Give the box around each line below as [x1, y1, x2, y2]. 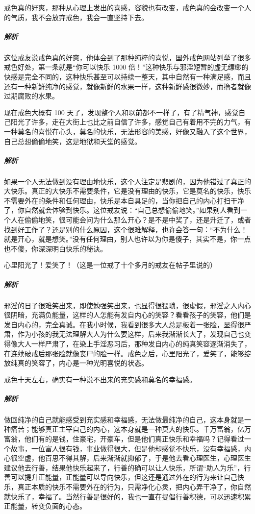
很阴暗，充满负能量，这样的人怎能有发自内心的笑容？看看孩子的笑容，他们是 [4, 310, 251, 320]
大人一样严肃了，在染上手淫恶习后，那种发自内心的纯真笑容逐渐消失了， [17, 338, 251, 348]
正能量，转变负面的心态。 [4, 501, 86, 511]
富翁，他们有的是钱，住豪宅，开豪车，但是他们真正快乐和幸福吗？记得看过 [4, 434, 244, 444]
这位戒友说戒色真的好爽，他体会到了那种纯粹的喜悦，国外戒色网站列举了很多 [4, 52, 251, 62]
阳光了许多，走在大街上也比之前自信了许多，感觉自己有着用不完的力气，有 [10, 117, 251, 127]
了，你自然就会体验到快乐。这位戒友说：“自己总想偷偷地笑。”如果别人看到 [4, 205, 241, 215]
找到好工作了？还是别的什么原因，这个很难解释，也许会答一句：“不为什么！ [4, 224, 248, 234]
